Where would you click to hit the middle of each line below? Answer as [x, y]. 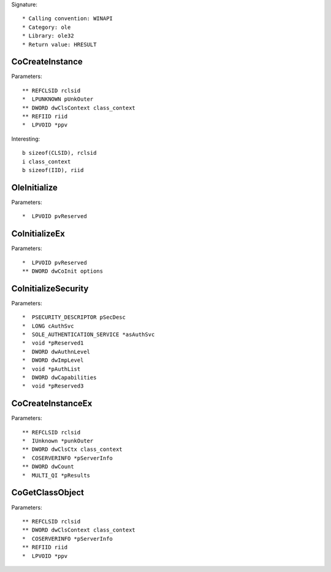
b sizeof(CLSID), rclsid [59, 153]
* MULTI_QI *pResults [56, 475]
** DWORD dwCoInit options [63, 271]
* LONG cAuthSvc [48, 326]
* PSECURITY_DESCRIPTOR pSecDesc [74, 317]
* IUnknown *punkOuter [58, 441]
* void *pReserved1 [53, 343]
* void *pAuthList [51, 369]
